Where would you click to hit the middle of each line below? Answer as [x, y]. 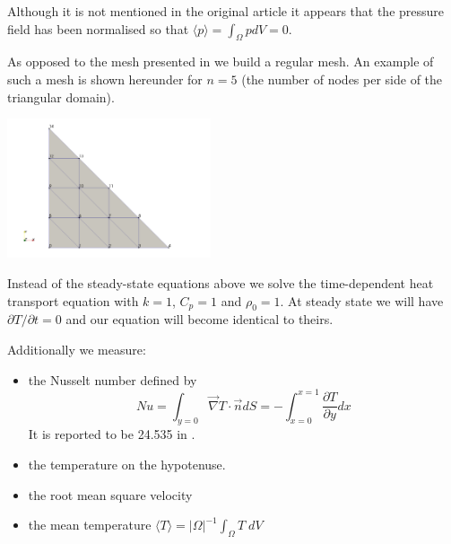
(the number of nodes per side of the [342, 79]
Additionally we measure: [77, 349]
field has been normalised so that [98, 28]
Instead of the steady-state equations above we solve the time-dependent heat [221, 283]
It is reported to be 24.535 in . [112, 434]
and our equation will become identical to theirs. [199, 319]
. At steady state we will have [362, 300]
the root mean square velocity [110, 494]
